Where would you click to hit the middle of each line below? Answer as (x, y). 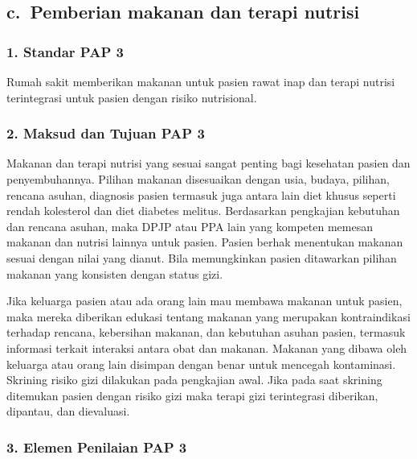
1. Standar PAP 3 (65, 51)
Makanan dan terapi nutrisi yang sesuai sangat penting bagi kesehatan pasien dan (208, 163)
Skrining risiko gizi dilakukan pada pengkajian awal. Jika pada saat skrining (194, 380)
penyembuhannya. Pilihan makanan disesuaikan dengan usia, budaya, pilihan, (198, 179)
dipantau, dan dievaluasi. (68, 411)
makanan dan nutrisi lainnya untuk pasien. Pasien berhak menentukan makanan (205, 242)
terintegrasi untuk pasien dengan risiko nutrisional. (132, 97)
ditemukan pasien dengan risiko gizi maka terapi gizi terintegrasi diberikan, (192, 395)
